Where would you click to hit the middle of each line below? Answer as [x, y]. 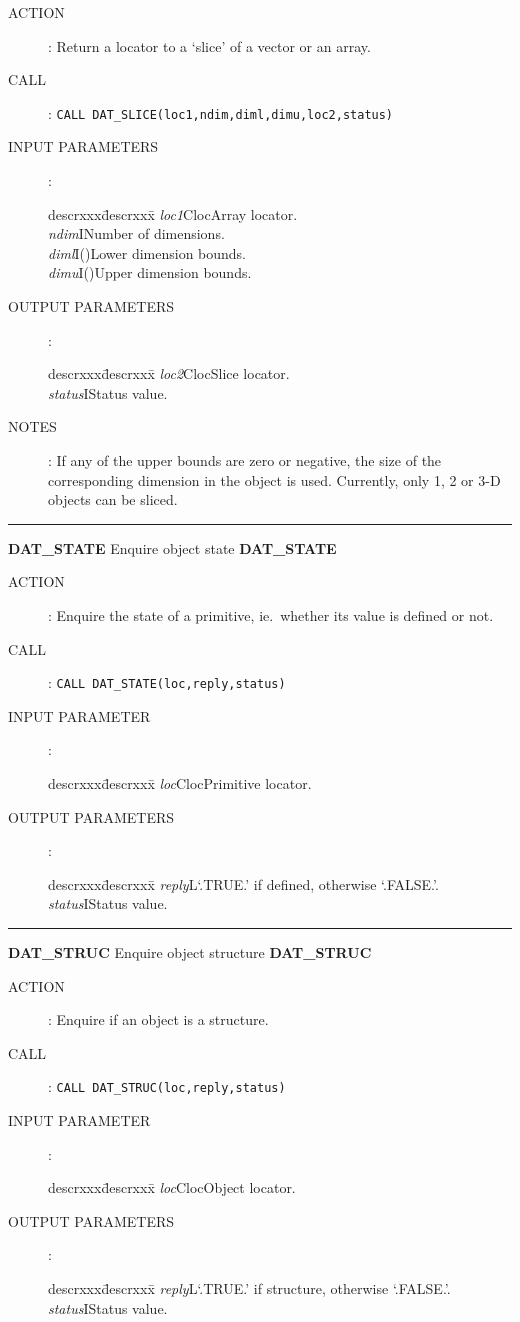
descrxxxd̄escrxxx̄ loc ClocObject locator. [172, 1187]
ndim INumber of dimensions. [136, 233]
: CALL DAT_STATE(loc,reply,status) [167, 682]
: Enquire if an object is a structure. [158, 1019]
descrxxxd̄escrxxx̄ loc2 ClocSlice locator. [169, 373]
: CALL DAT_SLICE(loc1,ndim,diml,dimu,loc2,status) [221, 112]
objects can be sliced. [113, 499]
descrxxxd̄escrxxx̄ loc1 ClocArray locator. [173, 213]
